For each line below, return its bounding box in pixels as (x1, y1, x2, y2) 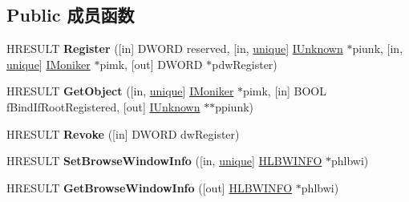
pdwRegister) (212, 55, 277, 72)
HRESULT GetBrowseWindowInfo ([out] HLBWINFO (6, 179, 293, 196)
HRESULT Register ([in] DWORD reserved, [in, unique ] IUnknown (6, 40, 343, 57)
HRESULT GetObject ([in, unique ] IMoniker (6, 83, 234, 99)
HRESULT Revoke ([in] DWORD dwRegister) (6, 125, 240, 142)
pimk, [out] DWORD (99, 55, 203, 72)
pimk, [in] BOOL (243, 83, 326, 99)
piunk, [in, (352, 40, 403, 57)
